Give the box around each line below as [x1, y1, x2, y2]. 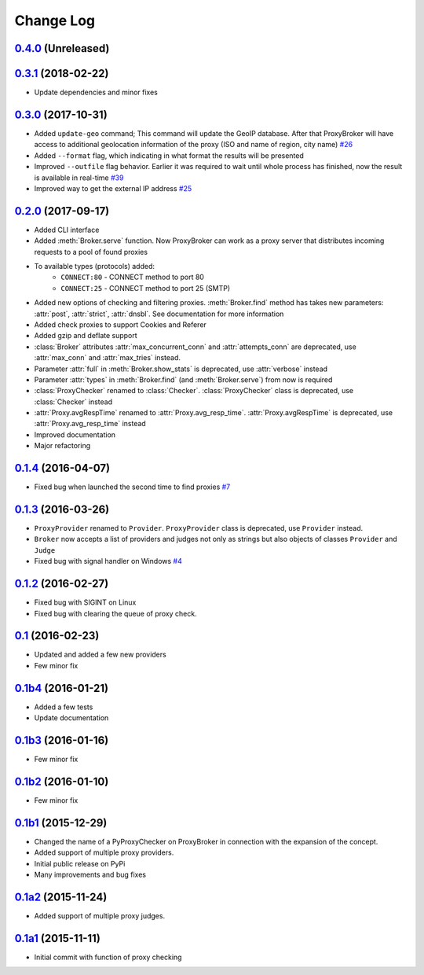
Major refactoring [34, 441, 91, 451]
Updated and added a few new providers [34, 649, 166, 660]
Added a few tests [34, 702, 93, 712]
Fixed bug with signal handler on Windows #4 [34, 557, 182, 566]
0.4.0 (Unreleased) [14, 42, 110, 55]
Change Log [14, 12, 96, 29]
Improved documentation [34, 429, 116, 440]
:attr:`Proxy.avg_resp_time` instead [34, 419, 147, 429]
